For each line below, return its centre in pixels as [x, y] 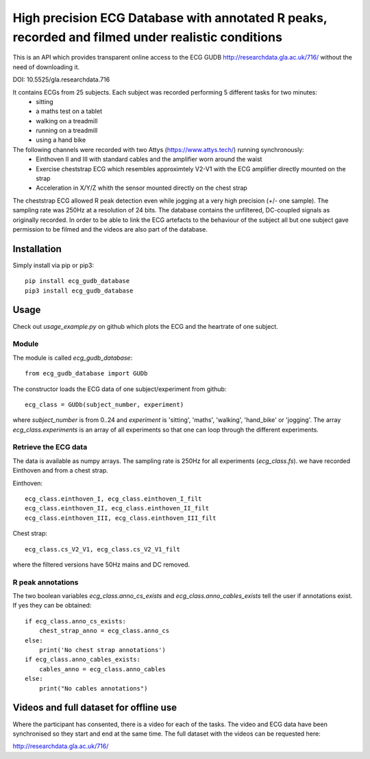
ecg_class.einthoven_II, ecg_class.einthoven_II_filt [117, 508]
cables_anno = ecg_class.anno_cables [102, 669]
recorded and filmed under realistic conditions [147, 37]
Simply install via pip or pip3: [53, 265]
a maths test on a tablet [69, 111]
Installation [37, 249]
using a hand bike [61, 140]
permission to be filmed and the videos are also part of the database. [110, 229]
